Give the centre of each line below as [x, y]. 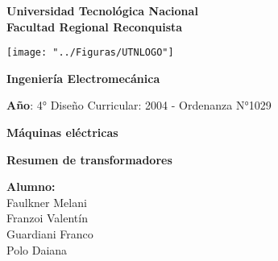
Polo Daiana [37, 249]
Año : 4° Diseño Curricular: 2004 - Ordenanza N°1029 [139, 105]
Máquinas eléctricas [62, 133]
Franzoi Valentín [47, 218]
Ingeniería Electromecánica [83, 78]
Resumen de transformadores [89, 159]
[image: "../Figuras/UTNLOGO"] [90, 53]
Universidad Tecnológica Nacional [102, 10]
